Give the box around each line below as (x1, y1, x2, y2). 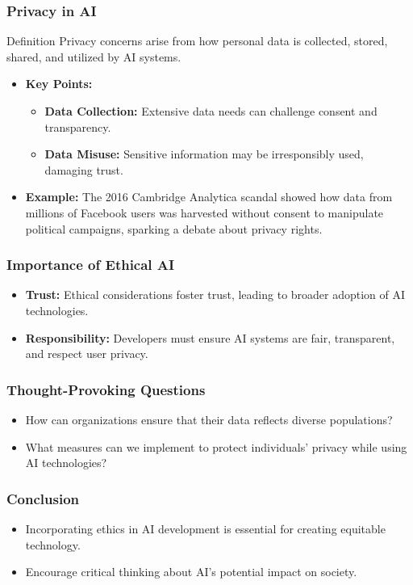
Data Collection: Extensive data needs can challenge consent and (44, 103, 378, 119)
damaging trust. (44, 161, 123, 178)
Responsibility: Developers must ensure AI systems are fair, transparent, (25, 329, 395, 346)
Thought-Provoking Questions (6, 379, 206, 399)
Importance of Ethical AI (6, 255, 175, 275)
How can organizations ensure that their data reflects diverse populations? (25, 410, 393, 427)
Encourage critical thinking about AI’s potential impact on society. (25, 563, 357, 580)
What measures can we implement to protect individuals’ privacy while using (25, 438, 407, 455)
